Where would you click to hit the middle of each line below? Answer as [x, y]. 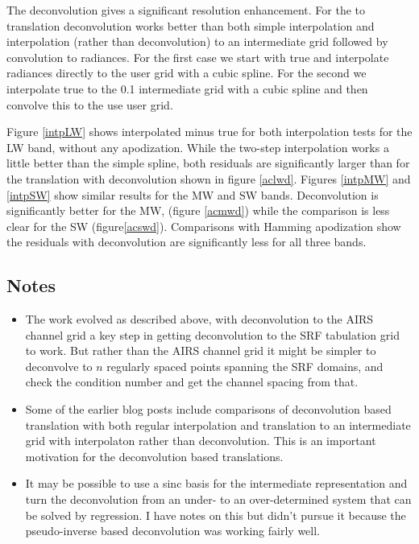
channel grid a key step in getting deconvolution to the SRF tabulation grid [212, 334]
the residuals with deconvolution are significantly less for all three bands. [187, 242]
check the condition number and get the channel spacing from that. [192, 382]
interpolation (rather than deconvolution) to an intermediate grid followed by [197, 41]
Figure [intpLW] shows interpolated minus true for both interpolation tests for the [209, 132]
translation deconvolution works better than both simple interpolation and [191, 25]
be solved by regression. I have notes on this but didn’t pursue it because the [216, 515]
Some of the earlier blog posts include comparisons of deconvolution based [208, 409]
